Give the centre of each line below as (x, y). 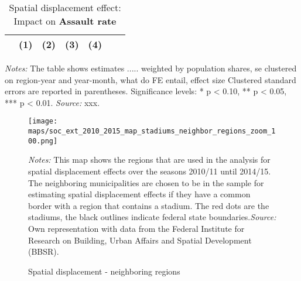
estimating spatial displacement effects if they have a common (139, 194)
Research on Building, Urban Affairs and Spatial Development (140, 240)
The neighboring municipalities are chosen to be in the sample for (146, 182)
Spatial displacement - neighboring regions (104, 271)
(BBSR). (44, 251)
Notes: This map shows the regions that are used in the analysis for (149, 160)
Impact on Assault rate (65, 21)
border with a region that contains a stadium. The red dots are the (149, 205)
